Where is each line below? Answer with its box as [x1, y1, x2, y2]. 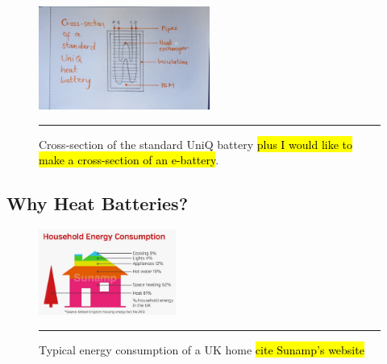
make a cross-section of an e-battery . [39, 151, 219, 168]
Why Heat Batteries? [6, 191, 189, 216]
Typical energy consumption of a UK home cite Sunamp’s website [39, 341, 364, 358]
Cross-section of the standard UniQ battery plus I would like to [39, 135, 353, 152]
